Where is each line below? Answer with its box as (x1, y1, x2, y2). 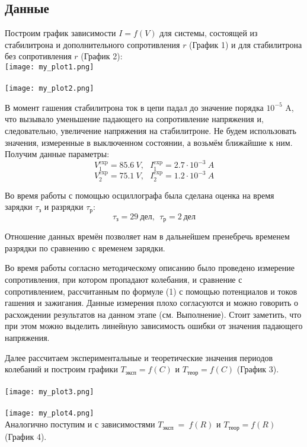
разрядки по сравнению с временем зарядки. (5, 241, 165, 254)
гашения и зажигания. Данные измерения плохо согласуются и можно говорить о (5, 296, 298, 309)
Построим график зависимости (5, 27, 116, 39)
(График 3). (236, 363, 279, 375)
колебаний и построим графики (5, 363, 118, 375)
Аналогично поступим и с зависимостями (5, 418, 155, 430)
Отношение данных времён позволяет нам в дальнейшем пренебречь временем (5, 230, 290, 242)
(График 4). (5, 430, 47, 442)
